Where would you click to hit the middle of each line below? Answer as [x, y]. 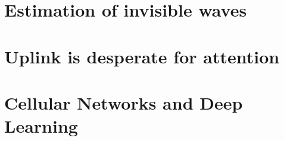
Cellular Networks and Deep [124, 102]
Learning [41, 126]
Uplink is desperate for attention [142, 56]
